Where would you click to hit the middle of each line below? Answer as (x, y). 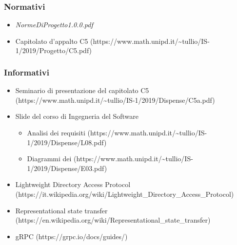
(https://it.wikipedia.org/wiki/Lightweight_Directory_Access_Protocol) (125, 194)
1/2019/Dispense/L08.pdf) (67, 142)
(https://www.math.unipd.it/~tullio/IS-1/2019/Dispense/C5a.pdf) (115, 100)
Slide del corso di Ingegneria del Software (77, 116)
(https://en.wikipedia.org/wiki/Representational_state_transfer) (113, 220)
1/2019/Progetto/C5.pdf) (54, 50)
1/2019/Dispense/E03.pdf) (67, 168)
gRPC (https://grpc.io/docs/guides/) (71, 236)
